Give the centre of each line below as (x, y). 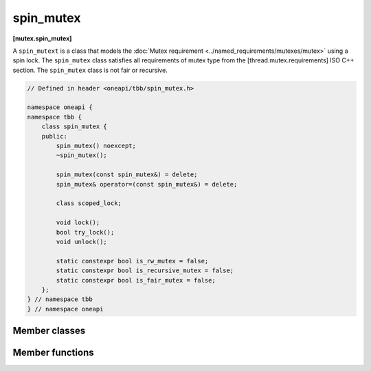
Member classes (49, 331)
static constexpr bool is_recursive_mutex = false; (145, 271)
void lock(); (78, 223)
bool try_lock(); (85, 232)
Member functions (53, 353)
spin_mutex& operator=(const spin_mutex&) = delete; (147, 184)
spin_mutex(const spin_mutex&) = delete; (127, 175)
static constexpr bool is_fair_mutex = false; (136, 280)
